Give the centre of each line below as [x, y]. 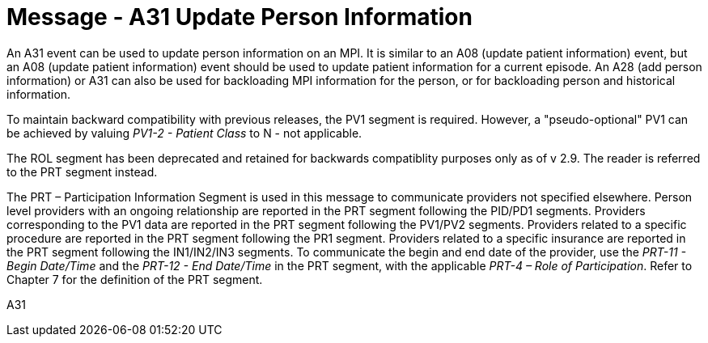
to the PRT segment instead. [82, 171]
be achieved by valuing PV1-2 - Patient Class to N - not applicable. [184, 133]
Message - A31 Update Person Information [240, 17]
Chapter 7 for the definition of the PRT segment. [135, 279]
